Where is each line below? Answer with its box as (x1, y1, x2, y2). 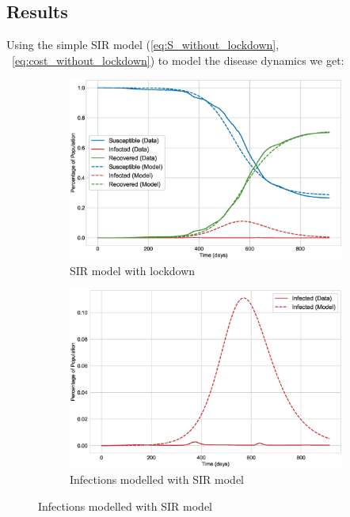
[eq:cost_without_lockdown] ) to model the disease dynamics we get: (12, 51, 344, 68)
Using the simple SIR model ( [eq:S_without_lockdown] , (6, 36, 280, 53)
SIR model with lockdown (70, 262, 196, 278)
